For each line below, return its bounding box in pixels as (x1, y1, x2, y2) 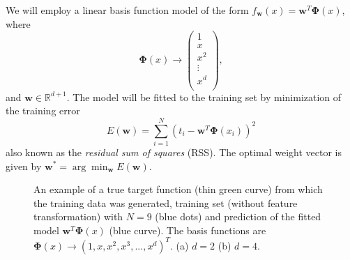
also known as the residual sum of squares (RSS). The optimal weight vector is (6, 144, 342, 159)
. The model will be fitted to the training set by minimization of (66, 89, 342, 104)
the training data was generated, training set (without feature (33, 195, 298, 210)
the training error (6, 103, 80, 118)
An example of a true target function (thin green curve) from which (33, 182, 323, 197)
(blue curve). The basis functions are (109, 222, 266, 237)
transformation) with (33, 209, 123, 224)
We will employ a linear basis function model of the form (6, 3, 249, 17)
